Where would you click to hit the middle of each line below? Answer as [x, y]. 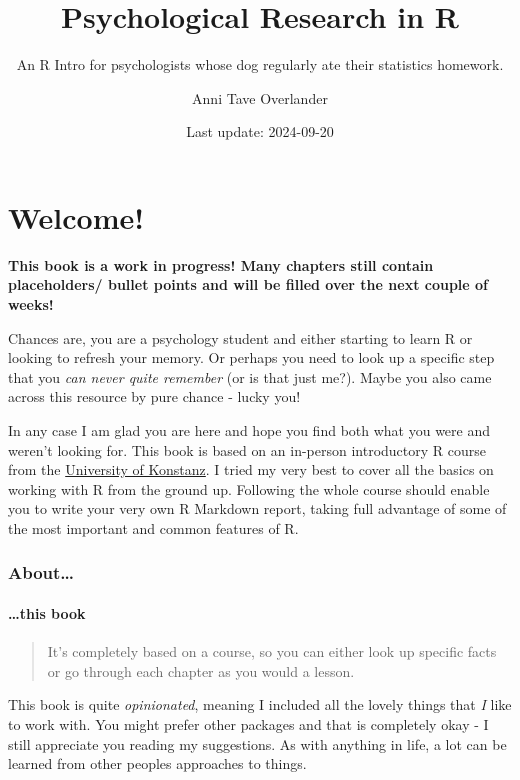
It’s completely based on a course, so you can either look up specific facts [272, 651]
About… [41, 572]
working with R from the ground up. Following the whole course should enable [249, 488]
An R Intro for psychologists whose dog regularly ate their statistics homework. [260, 64]
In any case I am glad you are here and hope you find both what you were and [249, 430]
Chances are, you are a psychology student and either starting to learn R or [240, 337]
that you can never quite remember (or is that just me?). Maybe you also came [250, 376]
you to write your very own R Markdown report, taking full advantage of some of [257, 508]
